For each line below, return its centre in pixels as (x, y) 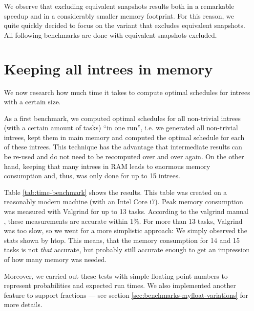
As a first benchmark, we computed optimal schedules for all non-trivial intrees (122, 118)
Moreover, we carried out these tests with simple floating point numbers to (116, 275)
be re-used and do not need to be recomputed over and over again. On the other (124, 156)
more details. (23, 304)
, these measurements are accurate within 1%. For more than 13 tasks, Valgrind (123, 221)
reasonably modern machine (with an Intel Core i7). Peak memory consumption (124, 202)
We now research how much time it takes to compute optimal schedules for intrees (127, 92)
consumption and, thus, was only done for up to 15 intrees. (92, 176)
